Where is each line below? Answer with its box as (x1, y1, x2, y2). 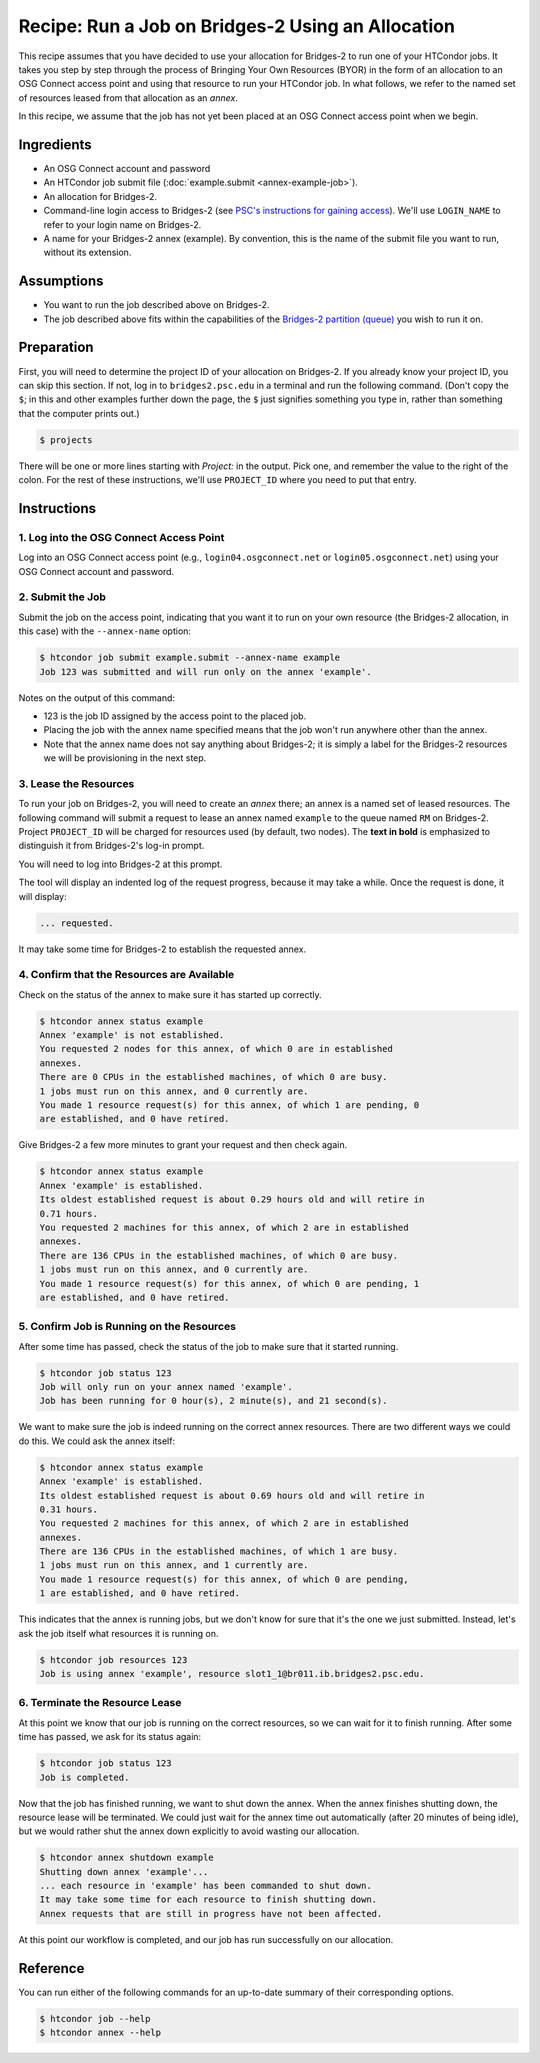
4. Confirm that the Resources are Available (18, 968, 235, 982)
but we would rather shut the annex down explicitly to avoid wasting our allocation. (18, 1825, 360, 1837)
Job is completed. (39, 1771, 130, 1783)
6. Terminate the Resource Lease (18, 1696, 182, 1710)
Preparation (18, 339, 94, 356)
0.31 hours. (39, 1503, 99, 1515)
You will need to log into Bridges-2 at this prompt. (18, 858, 223, 870)
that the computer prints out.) (18, 407, 140, 419)
